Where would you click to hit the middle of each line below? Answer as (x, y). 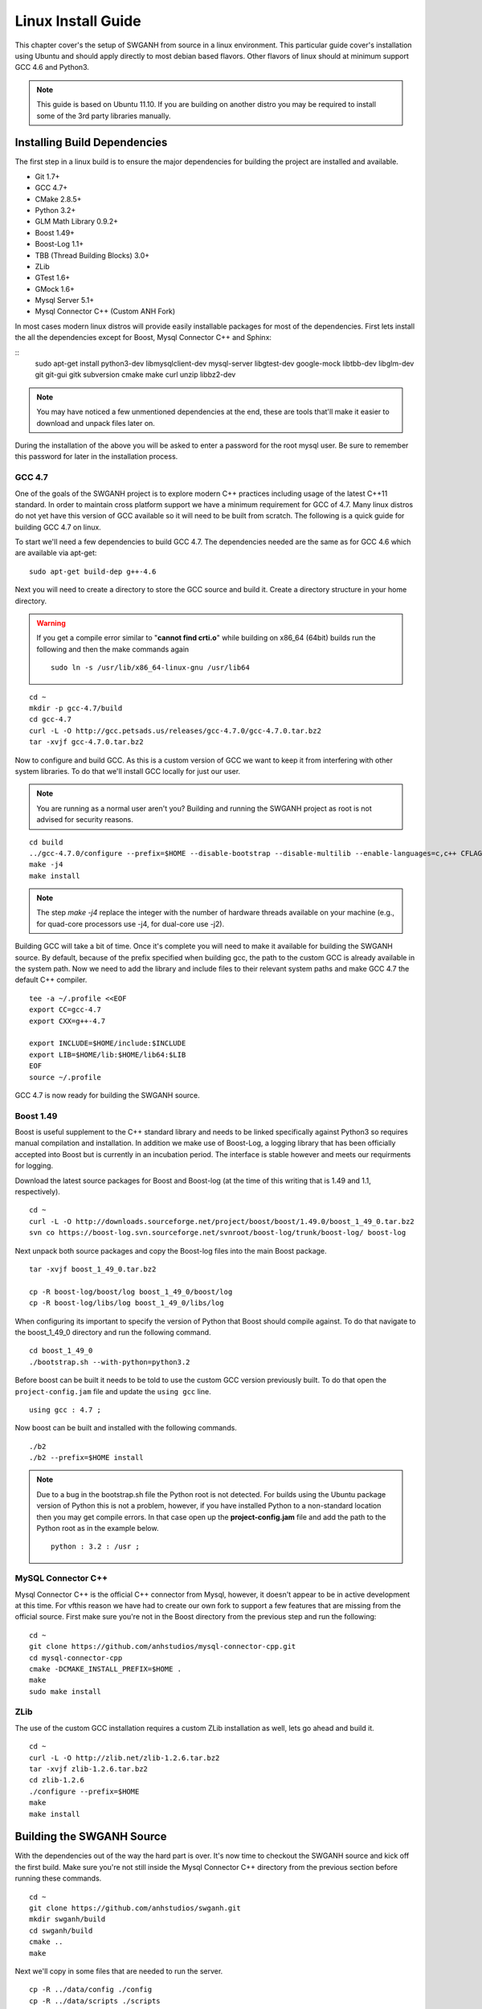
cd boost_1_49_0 (61, 1351)
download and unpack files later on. (96, 423)
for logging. (34, 1166)
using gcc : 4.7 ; (65, 1410)
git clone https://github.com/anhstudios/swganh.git (135, 1908)
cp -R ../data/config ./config (91, 1990)
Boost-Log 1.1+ (59, 244)
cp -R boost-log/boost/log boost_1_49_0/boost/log (131, 1291)
